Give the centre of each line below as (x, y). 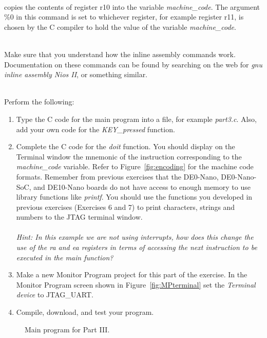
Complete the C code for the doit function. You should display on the (126, 146)
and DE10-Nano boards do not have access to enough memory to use (142, 186)
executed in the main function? (65, 257)
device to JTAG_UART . (55, 295)
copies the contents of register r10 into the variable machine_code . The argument (132, 6)
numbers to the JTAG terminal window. (79, 217)
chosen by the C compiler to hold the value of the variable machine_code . (120, 26)
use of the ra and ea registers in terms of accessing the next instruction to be (137, 247)
